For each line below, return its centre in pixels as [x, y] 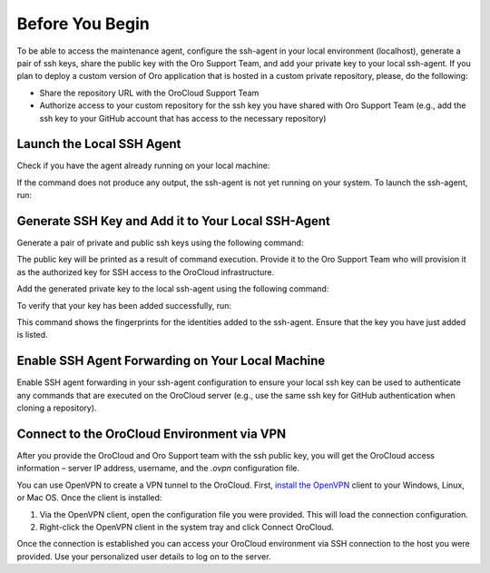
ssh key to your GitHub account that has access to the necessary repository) [183, 118]
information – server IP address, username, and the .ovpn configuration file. [158, 469]
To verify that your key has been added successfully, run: [124, 305]
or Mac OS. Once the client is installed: [89, 498]
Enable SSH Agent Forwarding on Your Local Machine [171, 361]
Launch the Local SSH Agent [99, 144]
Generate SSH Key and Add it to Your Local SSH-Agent [174, 221]
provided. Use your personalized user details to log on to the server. [144, 556]
